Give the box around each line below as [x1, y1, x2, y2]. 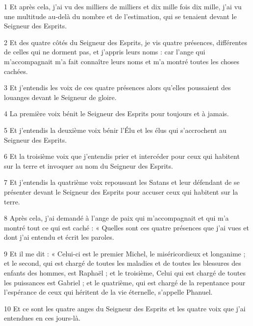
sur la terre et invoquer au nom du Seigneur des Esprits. [4, 160, 173, 171]
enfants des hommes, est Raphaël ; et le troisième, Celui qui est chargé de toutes [4, 268, 246, 278]
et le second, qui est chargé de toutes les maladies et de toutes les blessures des [4, 258, 241, 268]
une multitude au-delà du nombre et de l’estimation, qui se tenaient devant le [4, 11, 237, 21]
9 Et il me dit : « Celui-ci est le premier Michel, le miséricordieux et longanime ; [4, 248, 246, 258]
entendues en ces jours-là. [4, 313, 80, 323]
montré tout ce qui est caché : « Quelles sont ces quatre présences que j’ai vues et [4, 222, 249, 232]
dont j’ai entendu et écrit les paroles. [4, 232, 114, 242]
